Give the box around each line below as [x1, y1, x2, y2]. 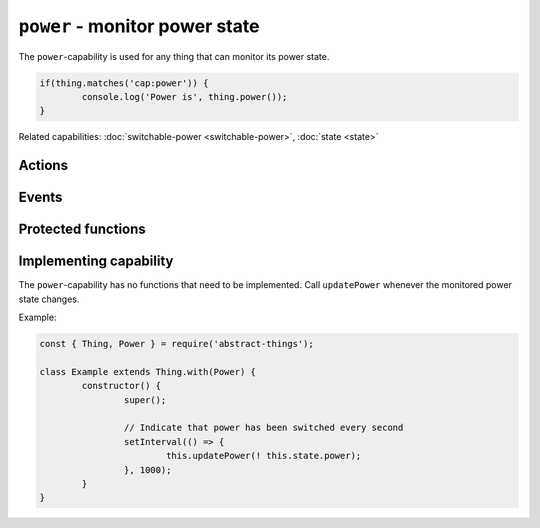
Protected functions [18, 221, 147, 238]
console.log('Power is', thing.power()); [81, 91, 288, 102]
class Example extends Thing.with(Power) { [39, 366, 257, 377]
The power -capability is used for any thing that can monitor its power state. [18, 50, 330, 62]
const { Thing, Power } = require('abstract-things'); [39, 338, 314, 350]
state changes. [18, 293, 80, 305]
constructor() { [81, 380, 162, 392]
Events [18, 189, 63, 206]
